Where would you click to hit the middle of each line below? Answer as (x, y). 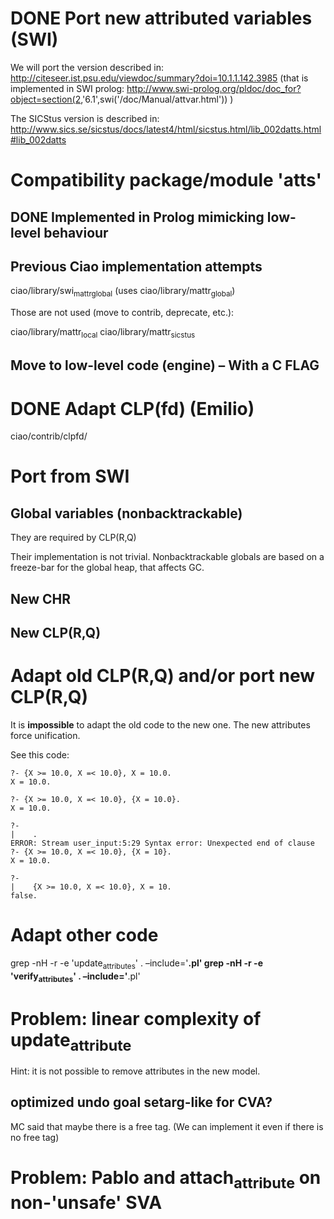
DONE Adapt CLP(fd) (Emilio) (132, 408)
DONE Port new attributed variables (161, 18)
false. (24, 895)
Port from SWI (70, 476)
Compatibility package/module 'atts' (166, 180)
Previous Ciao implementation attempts (136, 266)
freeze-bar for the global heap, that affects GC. (107, 568)
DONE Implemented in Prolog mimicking (137, 217)
